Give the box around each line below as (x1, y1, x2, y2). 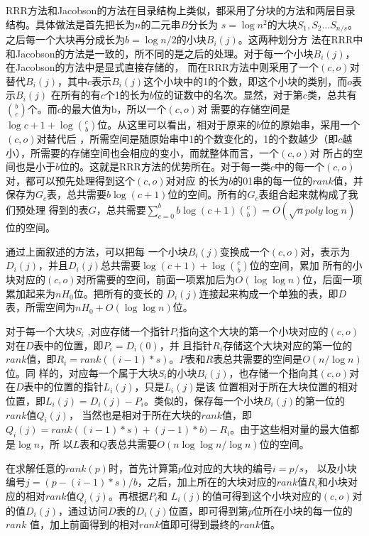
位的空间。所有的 (167, 187, 248, 202)
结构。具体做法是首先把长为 (6, 16, 135, 31)
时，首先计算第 (108, 460, 178, 475)
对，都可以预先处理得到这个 (6, 173, 135, 187)
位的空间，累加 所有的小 (249, 258, 363, 273)
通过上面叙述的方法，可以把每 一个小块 (6, 244, 188, 258)
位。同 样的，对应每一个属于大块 (6, 365, 158, 380)
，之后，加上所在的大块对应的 (137, 474, 277, 489)
